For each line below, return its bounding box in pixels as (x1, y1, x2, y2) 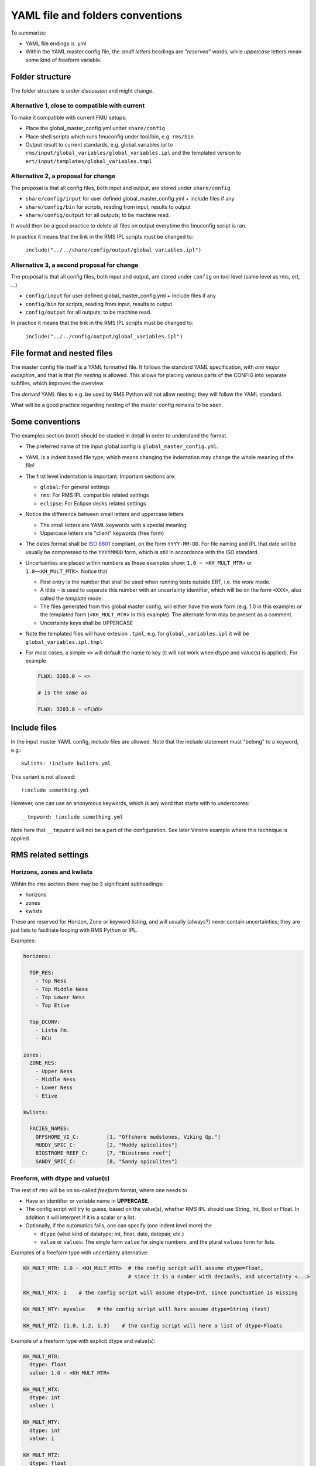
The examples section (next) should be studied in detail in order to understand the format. (11, 432, 228, 439)
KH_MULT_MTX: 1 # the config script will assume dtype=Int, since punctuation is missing (23, 1289, 298, 1296)
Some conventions (11, 416, 81, 426)
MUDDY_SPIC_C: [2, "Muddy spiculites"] (35, 1142, 178, 1149)
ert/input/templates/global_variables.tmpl (25, 158, 152, 164)
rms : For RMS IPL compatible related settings (40, 491, 149, 498)
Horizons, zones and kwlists (11, 868, 93, 876)
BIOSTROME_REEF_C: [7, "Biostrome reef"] (35, 1150, 172, 1156)
